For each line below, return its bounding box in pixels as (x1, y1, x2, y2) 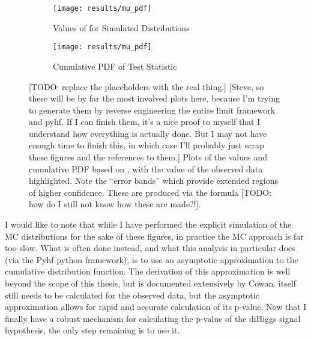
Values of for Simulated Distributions (53, 21, 190, 34)
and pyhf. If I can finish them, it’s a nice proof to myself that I (29, 115, 261, 128)
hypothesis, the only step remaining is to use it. (5, 324, 180, 336)
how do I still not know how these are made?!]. (29, 198, 201, 210)
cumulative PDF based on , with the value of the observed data (29, 162, 263, 175)
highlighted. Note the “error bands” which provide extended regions (29, 174, 278, 187)
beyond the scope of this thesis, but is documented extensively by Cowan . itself (5, 277, 297, 289)
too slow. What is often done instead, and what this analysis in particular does (5, 241, 295, 254)
